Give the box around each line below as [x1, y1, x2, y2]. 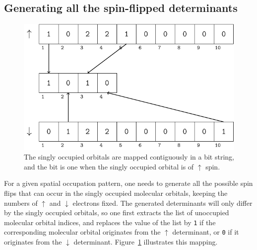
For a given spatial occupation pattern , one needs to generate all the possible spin [4, 178, 253, 188]
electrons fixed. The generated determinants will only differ [72, 197, 253, 208]
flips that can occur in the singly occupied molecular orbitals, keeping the [4, 188, 228, 198]
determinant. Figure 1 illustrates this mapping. [73, 237, 218, 247]
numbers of [4, 197, 38, 208]
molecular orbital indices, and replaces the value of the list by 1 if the [4, 217, 216, 227]
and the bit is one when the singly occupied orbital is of [24, 161, 194, 171]
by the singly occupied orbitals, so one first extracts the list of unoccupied [4, 207, 229, 218]
